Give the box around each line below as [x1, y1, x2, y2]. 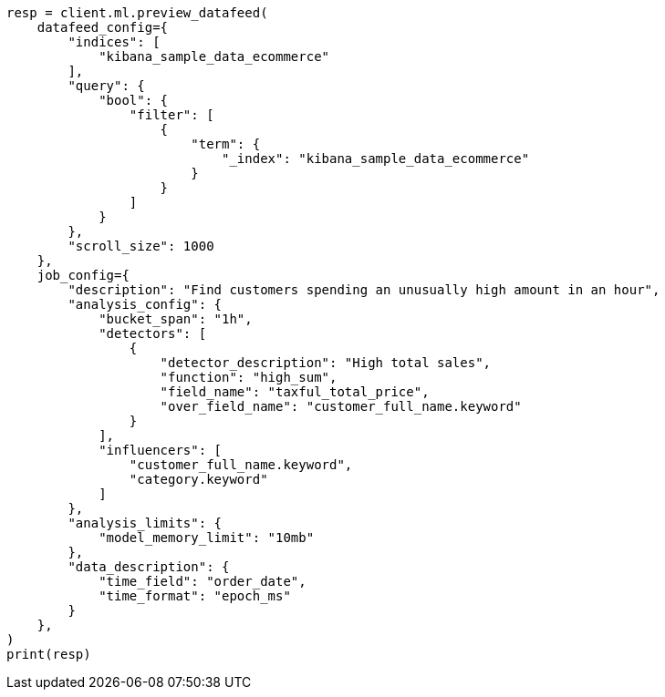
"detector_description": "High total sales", [160, 355, 492, 370]
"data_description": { [68, 559, 230, 574]
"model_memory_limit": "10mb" [99, 530, 315, 545]
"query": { [68, 78, 145, 93]
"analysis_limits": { [68, 516, 223, 530]
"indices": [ [68, 35, 161, 49]
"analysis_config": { [68, 297, 223, 312]
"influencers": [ [99, 443, 223, 457]
